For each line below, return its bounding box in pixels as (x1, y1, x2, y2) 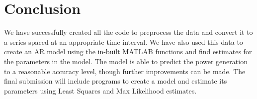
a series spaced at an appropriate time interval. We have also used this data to (4, 36, 243, 47)
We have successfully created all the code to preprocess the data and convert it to (4, 27, 253, 37)
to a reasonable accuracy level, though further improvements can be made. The (4, 66, 246, 76)
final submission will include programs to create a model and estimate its (4, 76, 227, 86)
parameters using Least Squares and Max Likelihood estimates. (4, 85, 197, 96)
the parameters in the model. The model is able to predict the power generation (4, 56, 248, 66)
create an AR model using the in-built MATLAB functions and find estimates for (4, 46, 252, 57)
